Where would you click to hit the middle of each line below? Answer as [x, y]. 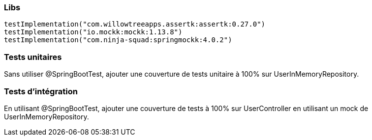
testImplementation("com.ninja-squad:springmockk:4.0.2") [118, 40]
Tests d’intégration [41, 91]
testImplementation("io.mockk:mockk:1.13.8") [93, 32]
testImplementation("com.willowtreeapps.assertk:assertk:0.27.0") [135, 24]
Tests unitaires [33, 57]
